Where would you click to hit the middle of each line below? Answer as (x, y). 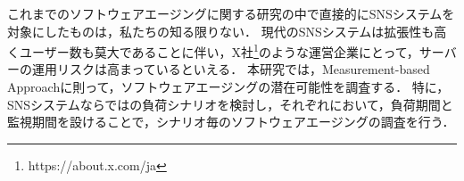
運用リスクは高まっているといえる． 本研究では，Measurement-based (231, 69)
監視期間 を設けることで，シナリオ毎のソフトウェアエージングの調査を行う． (231, 122)
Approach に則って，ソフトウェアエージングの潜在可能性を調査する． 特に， (228, 87)
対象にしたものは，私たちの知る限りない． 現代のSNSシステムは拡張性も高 (227, 31)
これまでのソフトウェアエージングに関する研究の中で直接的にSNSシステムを (231, 13)
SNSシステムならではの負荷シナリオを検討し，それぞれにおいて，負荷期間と (230, 104)
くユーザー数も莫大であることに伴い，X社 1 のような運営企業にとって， (213, 50)
